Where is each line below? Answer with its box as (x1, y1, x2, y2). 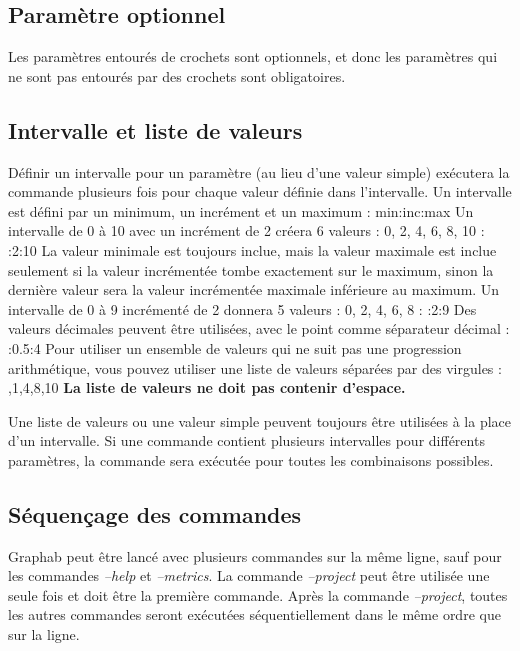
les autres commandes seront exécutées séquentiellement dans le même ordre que (8, 604, 501, 625)
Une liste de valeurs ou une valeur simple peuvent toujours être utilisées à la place (8, 410, 512, 431)
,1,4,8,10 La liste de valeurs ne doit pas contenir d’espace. (8, 377, 406, 398)
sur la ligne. (8, 624, 80, 645)
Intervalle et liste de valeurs (8, 114, 303, 145)
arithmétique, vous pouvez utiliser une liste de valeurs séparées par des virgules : (8, 357, 502, 378)
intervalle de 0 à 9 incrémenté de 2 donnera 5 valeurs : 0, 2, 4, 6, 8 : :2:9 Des (8, 298, 477, 319)
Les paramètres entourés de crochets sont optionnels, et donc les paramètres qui (8, 46, 498, 67)
